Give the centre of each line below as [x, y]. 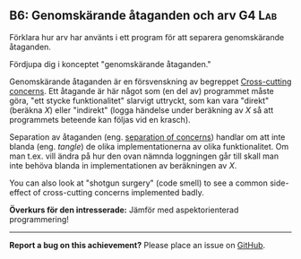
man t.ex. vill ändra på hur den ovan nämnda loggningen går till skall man [144, 156]
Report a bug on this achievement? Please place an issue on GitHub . [138, 245]
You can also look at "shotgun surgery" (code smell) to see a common [139, 183]
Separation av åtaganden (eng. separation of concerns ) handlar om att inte [147, 137]
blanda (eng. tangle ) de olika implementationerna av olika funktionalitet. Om [149, 146]
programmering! [39, 219]
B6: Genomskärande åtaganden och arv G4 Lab [143, 16]
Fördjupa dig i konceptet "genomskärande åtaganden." [111, 64]
